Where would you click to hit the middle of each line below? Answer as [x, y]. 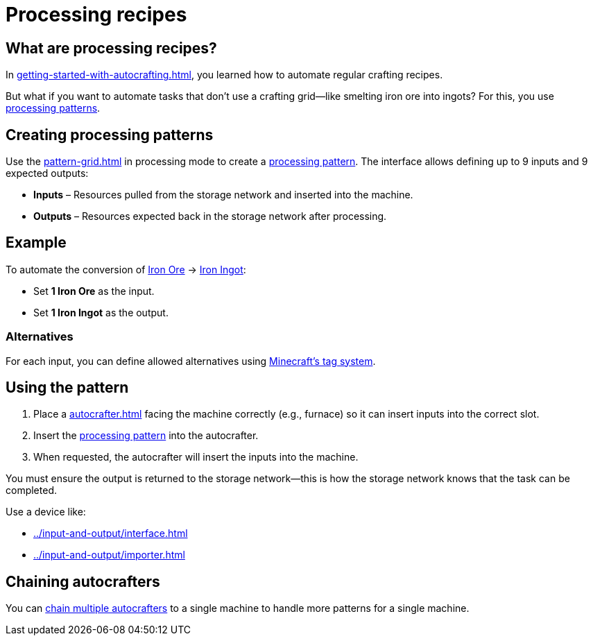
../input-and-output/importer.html [109, 555]
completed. [31, 490]
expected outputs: [47, 173]
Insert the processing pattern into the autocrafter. [146, 436]
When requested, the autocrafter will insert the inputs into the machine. [196, 457]
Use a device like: [46, 512]
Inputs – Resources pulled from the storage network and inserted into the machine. [223, 195]
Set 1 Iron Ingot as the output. [101, 312]
